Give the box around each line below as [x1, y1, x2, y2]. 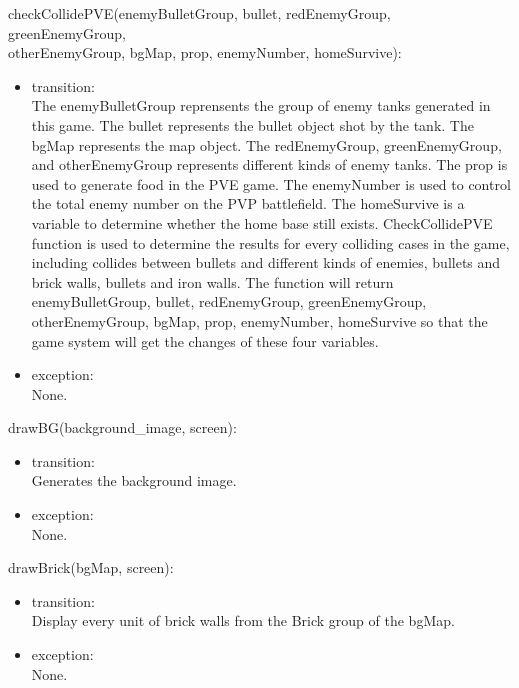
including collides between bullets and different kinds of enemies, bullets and [31, 252, 501, 273]
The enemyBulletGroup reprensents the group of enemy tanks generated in [31, 95, 491, 116]
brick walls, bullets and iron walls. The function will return [31, 271, 394, 292]
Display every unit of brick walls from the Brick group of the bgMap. [31, 610, 455, 631]
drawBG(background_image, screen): [8, 417, 237, 438]
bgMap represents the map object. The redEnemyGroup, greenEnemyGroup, [31, 134, 502, 155]
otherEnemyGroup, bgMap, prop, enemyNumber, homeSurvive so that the [31, 310, 488, 331]
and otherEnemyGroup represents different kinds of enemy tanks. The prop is [31, 154, 508, 175]
